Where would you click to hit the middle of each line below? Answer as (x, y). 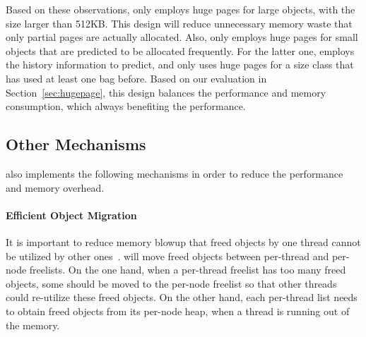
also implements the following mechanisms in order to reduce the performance (175, 173)
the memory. (33, 325)
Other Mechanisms (76, 144)
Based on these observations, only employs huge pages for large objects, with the (181, 9)
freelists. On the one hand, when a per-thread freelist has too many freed (188, 270)
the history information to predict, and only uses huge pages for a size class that (180, 65)
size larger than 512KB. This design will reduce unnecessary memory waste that (179, 23)
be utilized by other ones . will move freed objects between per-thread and (167, 256)
